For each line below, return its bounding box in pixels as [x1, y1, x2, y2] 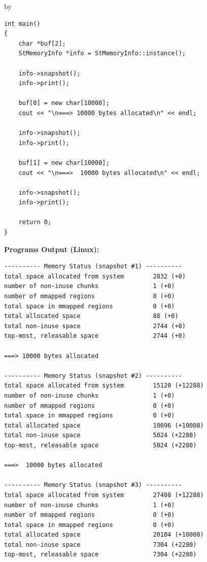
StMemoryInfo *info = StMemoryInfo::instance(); [18, 50, 186, 57]
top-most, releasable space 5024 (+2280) [4, 441, 197, 449]
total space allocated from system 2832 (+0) [4, 272, 186, 280]
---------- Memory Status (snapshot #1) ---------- [4, 263, 182, 270]
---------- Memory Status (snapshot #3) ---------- [4, 481, 182, 489]
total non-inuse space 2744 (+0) [4, 322, 186, 330]
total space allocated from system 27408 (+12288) [4, 491, 204, 499]
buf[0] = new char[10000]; [18, 99, 110, 107]
